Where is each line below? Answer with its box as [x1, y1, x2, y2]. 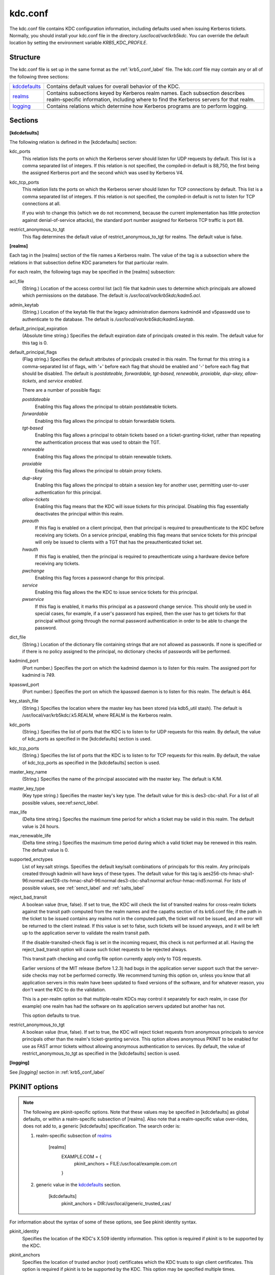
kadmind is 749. [22, 672, 56, 678]
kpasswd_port [9, 681, 39, 687]
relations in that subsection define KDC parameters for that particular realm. [9, 259, 169, 265]
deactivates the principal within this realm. [35, 511, 124, 517]
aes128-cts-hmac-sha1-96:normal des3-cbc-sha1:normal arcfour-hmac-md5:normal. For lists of [45, 878, 246, 884]
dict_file [9, 634, 26, 640]
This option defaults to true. [22, 1012, 80, 1018]
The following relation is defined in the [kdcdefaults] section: [9, 139, 137, 145]
